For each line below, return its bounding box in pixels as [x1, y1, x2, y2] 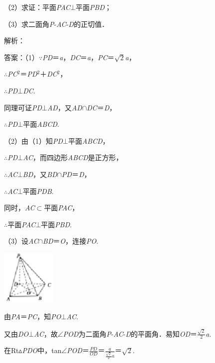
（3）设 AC [4, 236, 38, 246]
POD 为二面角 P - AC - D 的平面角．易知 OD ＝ [63, 328, 198, 339]
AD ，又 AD [47, 102, 82, 112]
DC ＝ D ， [87, 102, 116, 112]
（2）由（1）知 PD [4, 135, 63, 146]
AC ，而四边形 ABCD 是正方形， [23, 152, 123, 163]
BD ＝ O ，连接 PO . [43, 236, 99, 246]
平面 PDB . [22, 185, 54, 196]
